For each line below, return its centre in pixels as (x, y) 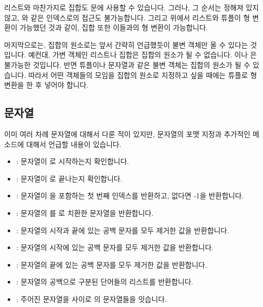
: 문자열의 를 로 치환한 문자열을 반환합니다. (85, 212)
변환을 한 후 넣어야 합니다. (46, 85)
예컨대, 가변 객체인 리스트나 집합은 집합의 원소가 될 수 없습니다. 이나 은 (143, 55)
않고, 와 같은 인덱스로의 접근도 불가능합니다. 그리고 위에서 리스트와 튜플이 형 (127, 17)
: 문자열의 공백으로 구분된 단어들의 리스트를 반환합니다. (105, 282)
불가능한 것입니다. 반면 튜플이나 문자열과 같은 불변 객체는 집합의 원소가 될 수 (127, 64)
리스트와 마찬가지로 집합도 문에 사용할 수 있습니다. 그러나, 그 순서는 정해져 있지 (131, 7)
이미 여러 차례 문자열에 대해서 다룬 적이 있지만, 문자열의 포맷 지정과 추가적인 (127, 134)
